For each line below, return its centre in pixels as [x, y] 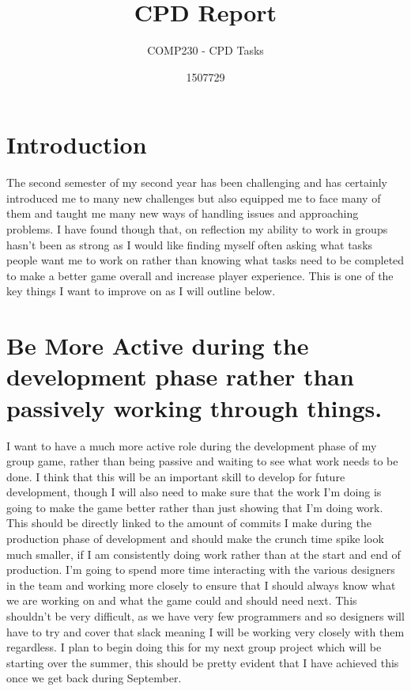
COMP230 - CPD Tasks [205, 50]
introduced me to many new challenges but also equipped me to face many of [194, 197]
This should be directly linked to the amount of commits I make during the [189, 523]
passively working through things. [194, 407]
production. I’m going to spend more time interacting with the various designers [201, 570]
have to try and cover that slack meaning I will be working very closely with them [205, 631]
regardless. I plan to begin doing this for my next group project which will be [194, 647]
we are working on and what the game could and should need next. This [182, 600]
